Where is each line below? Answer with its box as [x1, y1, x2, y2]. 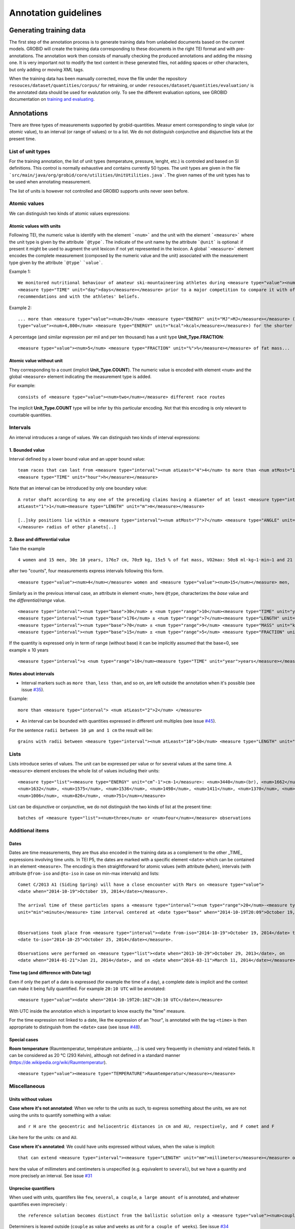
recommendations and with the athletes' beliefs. [18, 294, 140, 299]
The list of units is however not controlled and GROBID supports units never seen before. [9, 188, 189, 194]
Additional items [9, 827, 49, 834]
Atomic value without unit [9, 358, 63, 364]
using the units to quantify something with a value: [9, 1112, 112, 1118]
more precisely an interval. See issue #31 [9, 1172, 92, 1178]
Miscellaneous [9, 1083, 45, 1089]
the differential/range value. [9, 597, 66, 603]
